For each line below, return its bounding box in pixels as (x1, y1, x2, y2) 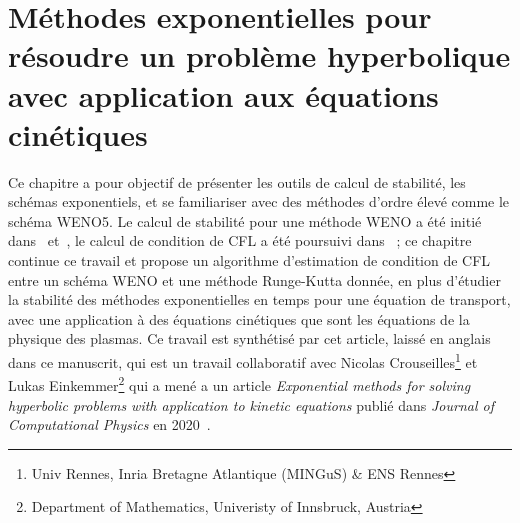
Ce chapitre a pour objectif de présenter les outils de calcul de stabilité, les (8, 171, 466, 192)
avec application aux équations (8, 74, 439, 115)
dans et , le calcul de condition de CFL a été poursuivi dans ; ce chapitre (8, 230, 472, 251)
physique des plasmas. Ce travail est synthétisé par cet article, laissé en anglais (8, 328, 491, 349)
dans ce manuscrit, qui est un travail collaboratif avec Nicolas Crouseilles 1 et (8, 349, 478, 372)
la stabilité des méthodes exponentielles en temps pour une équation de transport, (8, 289, 511, 310)
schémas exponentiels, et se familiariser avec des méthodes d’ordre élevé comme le (8, 191, 510, 212)
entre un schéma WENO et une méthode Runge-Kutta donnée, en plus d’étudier (8, 269, 501, 290)
